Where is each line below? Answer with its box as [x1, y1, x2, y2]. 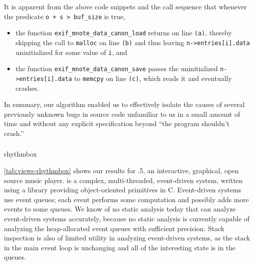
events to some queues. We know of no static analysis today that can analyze [4, 204, 236, 214]
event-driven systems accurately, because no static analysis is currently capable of [4, 213, 250, 223]
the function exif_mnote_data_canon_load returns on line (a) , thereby [15, 27, 232, 38]
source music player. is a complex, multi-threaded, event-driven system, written [4, 175, 243, 185]
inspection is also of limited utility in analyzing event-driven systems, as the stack [4, 233, 251, 243]
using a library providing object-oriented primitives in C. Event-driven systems [4, 185, 242, 195]
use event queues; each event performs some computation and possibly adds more [4, 194, 249, 204]
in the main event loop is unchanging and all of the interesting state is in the [4, 242, 236, 252]
